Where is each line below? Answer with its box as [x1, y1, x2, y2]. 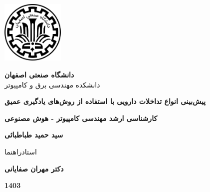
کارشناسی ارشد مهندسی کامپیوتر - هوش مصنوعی [4, 112, 158, 123]
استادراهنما [4, 146, 37, 156]
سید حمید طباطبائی [4, 129, 63, 140]
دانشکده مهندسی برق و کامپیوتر [4, 79, 100, 89]
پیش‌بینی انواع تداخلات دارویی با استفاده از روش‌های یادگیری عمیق [4, 96, 206, 106]
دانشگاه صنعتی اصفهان [4, 69, 74, 79]
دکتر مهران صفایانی [4, 163, 64, 173]
